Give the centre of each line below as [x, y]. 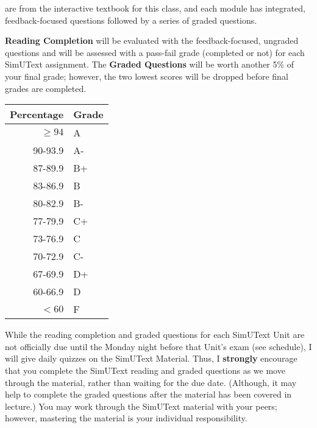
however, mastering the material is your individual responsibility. [126, 418]
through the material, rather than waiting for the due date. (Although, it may [151, 382]
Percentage [37, 114]
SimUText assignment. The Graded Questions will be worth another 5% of [150, 64]
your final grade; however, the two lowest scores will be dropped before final [147, 76]
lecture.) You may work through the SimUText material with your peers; [141, 406]
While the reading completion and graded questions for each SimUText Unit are [155, 335]
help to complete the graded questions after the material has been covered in [148, 394]
